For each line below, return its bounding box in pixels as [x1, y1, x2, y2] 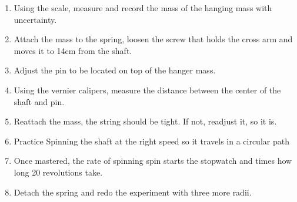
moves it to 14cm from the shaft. [14, 44, 132, 56]
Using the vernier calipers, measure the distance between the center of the [14, 83, 281, 96]
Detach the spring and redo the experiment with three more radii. [14, 186, 252, 198]
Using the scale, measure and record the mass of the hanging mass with [14, 2, 272, 14]
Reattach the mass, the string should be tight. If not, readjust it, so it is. [14, 115, 277, 127]
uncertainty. [14, 13, 57, 25]
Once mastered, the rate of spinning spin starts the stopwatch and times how [14, 154, 292, 167]
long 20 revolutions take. [14, 166, 103, 178]
